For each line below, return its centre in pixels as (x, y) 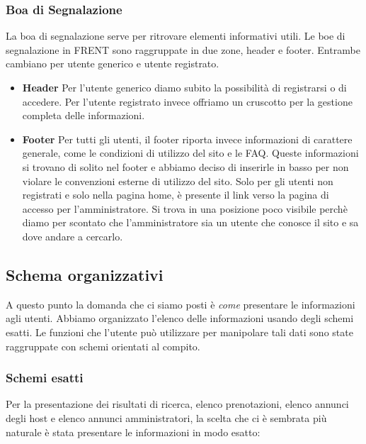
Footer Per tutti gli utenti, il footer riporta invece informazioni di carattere (187, 139)
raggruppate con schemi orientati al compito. (103, 346)
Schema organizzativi (85, 274)
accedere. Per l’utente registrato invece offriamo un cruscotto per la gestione (187, 101)
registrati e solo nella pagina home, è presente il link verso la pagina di (176, 195)
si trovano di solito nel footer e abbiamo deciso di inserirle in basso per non (185, 166)
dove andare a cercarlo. (73, 236)
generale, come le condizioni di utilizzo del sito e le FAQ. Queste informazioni (190, 153)
